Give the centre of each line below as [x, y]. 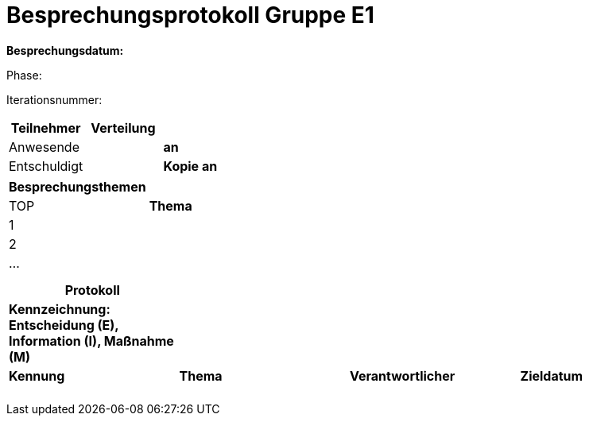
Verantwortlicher [403, 376]
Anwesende [44, 147]
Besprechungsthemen [77, 186]
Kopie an [190, 166]
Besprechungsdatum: [65, 50]
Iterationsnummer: [54, 99]
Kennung [37, 376]
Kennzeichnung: [60, 309]
